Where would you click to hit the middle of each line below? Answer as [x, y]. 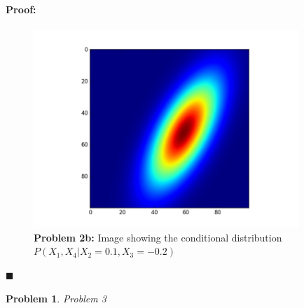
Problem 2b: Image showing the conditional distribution [158, 237]
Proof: [21, 9]
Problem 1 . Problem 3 [56, 298]
